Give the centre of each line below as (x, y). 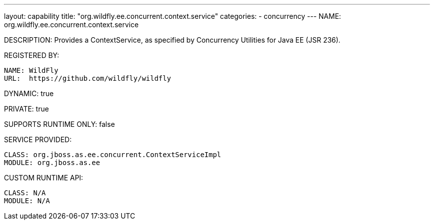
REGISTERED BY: (32, 55)
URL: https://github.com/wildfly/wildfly (88, 78)
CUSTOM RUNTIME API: (44, 178)
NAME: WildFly (31, 70)
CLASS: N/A (25, 193)
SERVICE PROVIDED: (38, 140)
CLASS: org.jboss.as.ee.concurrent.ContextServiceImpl (113, 155)
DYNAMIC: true (29, 93)
